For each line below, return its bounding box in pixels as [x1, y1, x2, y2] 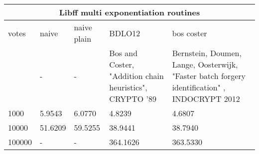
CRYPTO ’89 [109, 93, 157, 104]
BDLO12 [109, 27, 140, 39]
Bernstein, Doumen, [172, 47, 242, 59]
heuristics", [109, 81, 147, 93]
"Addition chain [109, 70, 164, 81]
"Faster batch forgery [172, 70, 246, 81]
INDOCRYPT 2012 [172, 93, 240, 104]
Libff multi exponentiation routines [59, 6, 200, 18]
